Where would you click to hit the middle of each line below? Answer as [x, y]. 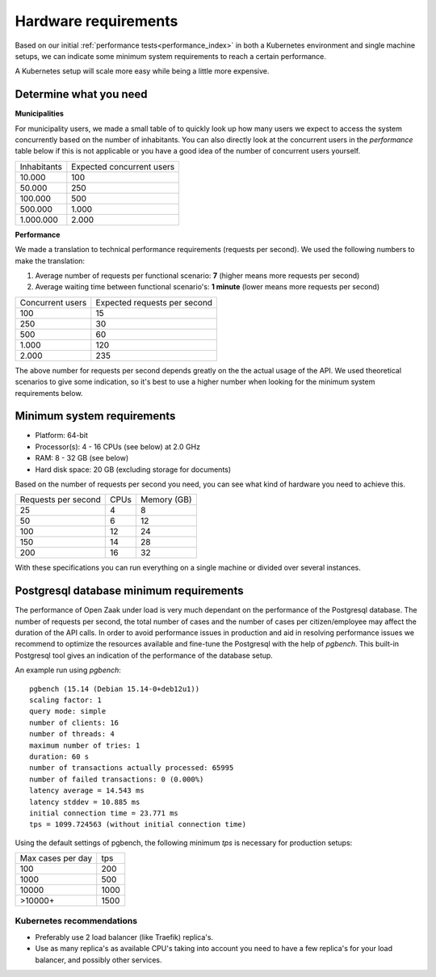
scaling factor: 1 [66, 700]
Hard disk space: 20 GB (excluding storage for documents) [133, 470]
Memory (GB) [166, 499]
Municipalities [40, 114]
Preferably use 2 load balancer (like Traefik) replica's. [124, 937]
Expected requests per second [154, 302]
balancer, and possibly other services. [99, 960]
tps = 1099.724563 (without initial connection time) [138, 825]
